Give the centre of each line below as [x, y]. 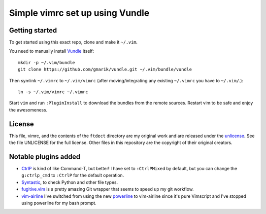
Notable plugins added [45, 157]
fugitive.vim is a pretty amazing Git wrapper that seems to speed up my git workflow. [108, 189]
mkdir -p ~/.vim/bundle [47, 62]
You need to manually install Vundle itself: [51, 51]
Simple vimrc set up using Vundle [79, 13]
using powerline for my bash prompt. [59, 203]
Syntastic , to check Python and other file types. [70, 182]
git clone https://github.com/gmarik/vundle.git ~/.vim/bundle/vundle [105, 70]
